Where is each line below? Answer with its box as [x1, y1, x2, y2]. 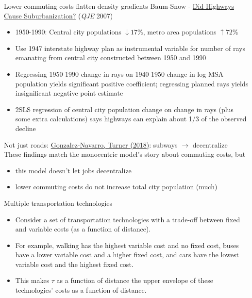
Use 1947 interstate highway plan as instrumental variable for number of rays [15, 43, 245, 53]
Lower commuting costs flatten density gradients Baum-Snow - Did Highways [4, 1, 234, 11]
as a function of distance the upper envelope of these [56, 275, 213, 285]
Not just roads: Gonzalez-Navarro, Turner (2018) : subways [4, 139, 178, 149]
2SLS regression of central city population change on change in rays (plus [15, 104, 234, 114]
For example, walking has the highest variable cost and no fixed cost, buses [15, 240, 239, 250]
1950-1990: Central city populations [15, 27, 121, 37]
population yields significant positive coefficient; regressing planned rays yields [15, 78, 249, 88]
